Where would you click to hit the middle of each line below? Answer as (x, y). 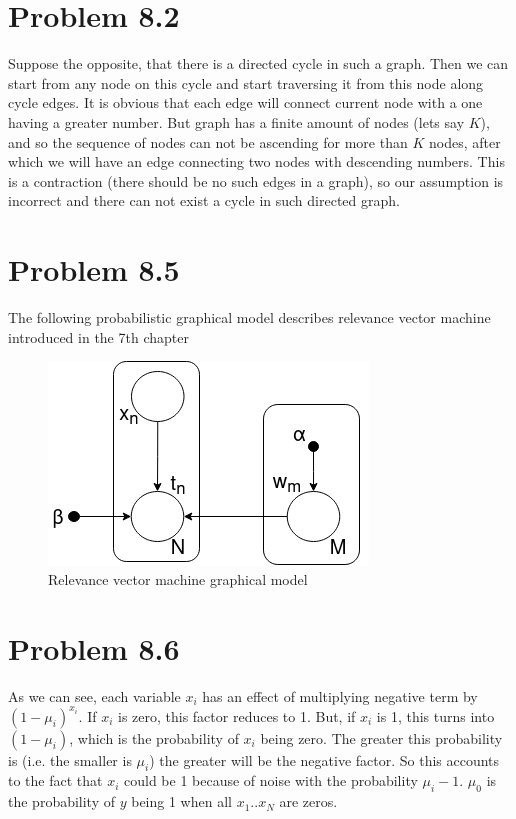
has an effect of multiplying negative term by (340, 695)
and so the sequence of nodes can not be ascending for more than (208, 141)
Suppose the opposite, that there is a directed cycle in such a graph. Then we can (258, 63)
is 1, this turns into (435, 715)
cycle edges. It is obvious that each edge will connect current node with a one (245, 102)
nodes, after (464, 141)
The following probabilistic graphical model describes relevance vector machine (249, 317)
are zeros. (308, 801)
